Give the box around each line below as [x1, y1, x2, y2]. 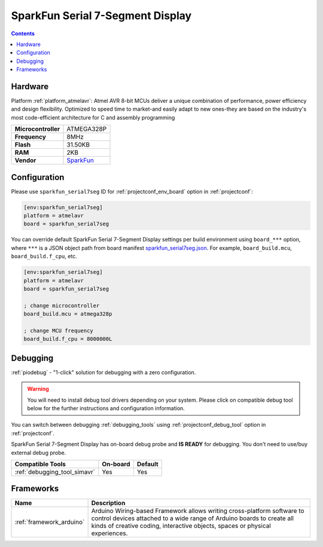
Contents [11, 30, 35, 37]
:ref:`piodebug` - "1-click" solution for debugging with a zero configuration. [11, 368, 196, 376]
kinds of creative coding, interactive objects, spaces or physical [91, 522, 272, 530]
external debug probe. [11, 449, 66, 456]
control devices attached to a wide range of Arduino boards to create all [91, 514, 294, 522]
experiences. [91, 529, 128, 537]
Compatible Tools [14, 460, 66, 468]
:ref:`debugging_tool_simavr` [14, 467, 96, 476]
